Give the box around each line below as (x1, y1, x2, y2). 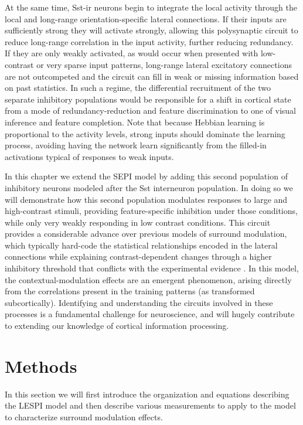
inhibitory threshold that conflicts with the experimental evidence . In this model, (5, 262, 299, 274)
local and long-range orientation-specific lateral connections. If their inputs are (5, 12, 287, 25)
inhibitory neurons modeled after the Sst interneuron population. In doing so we (5, 181, 293, 193)
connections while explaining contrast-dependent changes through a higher (5, 250, 272, 263)
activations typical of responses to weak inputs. (5, 150, 174, 162)
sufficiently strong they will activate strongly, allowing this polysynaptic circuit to (5, 24, 298, 36)
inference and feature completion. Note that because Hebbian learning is (5, 115, 265, 128)
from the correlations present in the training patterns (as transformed (5, 285, 255, 297)
